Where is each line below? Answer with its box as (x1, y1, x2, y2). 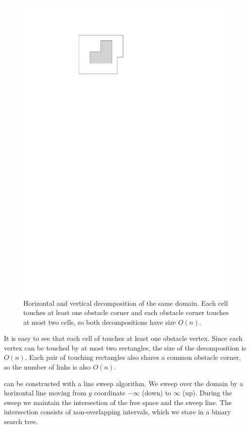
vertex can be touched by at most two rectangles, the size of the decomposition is (4, 342, 246, 353)
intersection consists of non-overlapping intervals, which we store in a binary (4, 407, 231, 417)
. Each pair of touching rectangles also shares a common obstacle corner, (25, 352, 241, 362)
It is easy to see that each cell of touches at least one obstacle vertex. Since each (4, 333, 243, 343)
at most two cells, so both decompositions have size (23, 316, 176, 327)
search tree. (4, 416, 38, 427)
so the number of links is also (4, 362, 91, 372)
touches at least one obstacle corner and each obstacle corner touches (23, 307, 229, 317)
